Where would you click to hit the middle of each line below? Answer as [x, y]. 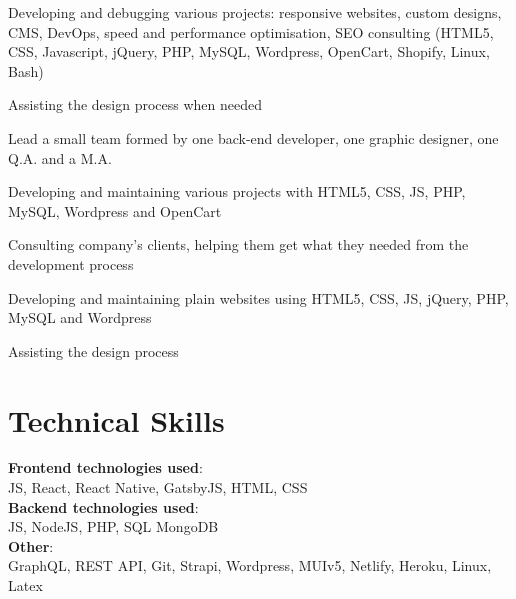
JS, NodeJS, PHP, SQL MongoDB [113, 526]
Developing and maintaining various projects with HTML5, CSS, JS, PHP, [237, 191]
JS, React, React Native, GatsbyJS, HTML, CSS [158, 487]
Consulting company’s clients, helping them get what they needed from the [238, 244]
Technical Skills [116, 419]
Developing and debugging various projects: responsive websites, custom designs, [255, 12]
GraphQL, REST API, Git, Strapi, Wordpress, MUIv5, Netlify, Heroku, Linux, [250, 565]
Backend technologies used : [103, 506]
